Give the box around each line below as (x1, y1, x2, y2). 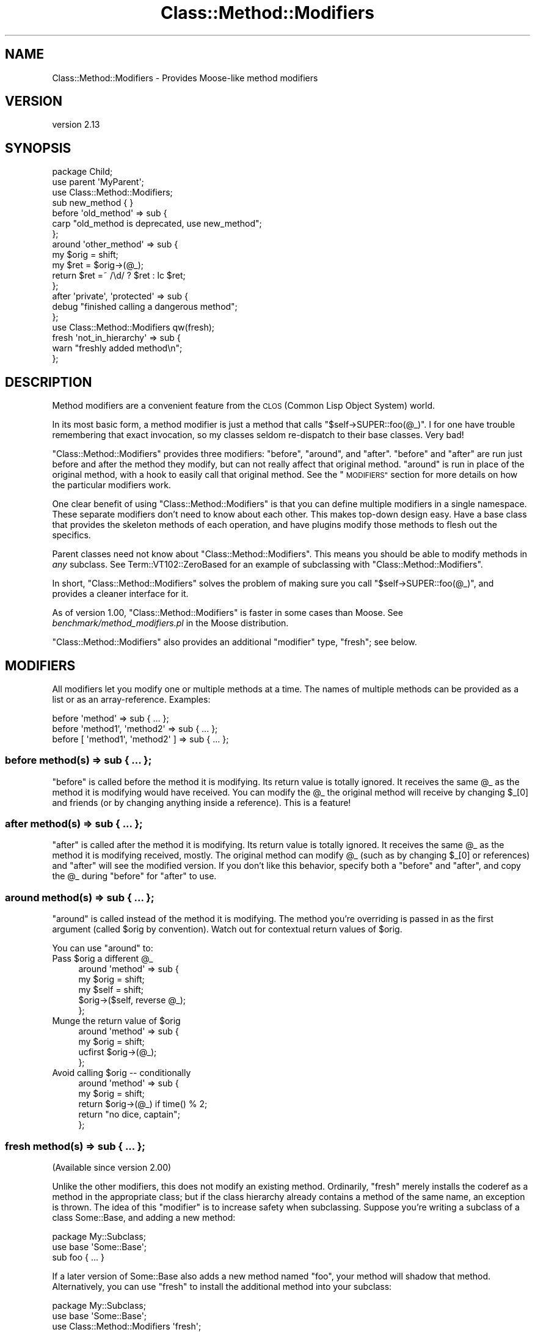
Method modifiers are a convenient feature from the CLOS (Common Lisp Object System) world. (52, 400, 435, 411)
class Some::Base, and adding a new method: (52, 1212, 236, 1223)
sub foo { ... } (52, 1251, 104, 1262)
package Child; (52, 166, 113, 177)
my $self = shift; (78, 984, 144, 995)
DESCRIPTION (5, 374, 92, 390)
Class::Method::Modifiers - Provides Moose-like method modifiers (52, 72, 318, 83)
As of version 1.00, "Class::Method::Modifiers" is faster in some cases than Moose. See (52, 607, 403, 618)
